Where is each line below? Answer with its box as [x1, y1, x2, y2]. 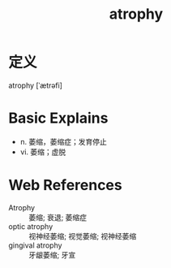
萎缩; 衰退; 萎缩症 [28, 212, 88, 222]
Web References [8, 176, 123, 195]
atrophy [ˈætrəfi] [8, 80, 63, 90]
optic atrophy [8, 221, 53, 231]
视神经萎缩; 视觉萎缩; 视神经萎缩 [28, 231, 137, 240]
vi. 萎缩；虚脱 [19, 147, 66, 157]
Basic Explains [8, 109, 109, 128]
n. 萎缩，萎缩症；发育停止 [19, 136, 108, 146]
